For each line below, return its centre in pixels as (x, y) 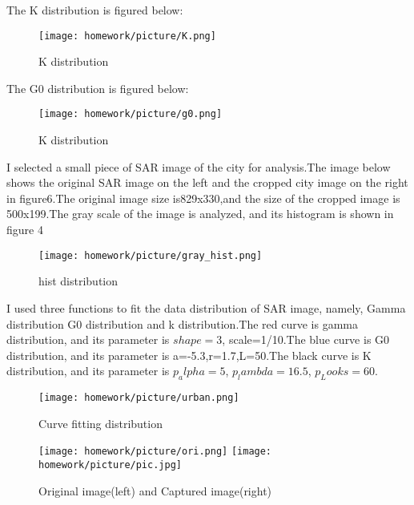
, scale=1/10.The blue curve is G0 (306, 339)
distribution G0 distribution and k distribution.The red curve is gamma (182, 323)
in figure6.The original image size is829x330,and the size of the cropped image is (203, 198)
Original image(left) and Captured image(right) (155, 490)
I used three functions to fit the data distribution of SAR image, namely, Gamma (206, 307)
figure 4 (25, 230)
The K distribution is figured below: (95, 10)
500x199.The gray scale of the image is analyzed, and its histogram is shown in (200, 214)
